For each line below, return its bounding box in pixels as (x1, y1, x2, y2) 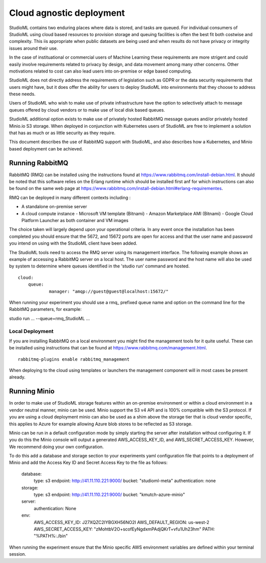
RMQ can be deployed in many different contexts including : (9, 194, 131, 200)
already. (9, 374, 26, 380)
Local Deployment (9, 328, 54, 335)
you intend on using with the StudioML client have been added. (9, 240, 137, 246)
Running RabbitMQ (9, 158, 68, 167)
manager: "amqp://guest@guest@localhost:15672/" (49, 289, 168, 294)
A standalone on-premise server (21, 204, 87, 210)
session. (9, 551, 27, 557)
